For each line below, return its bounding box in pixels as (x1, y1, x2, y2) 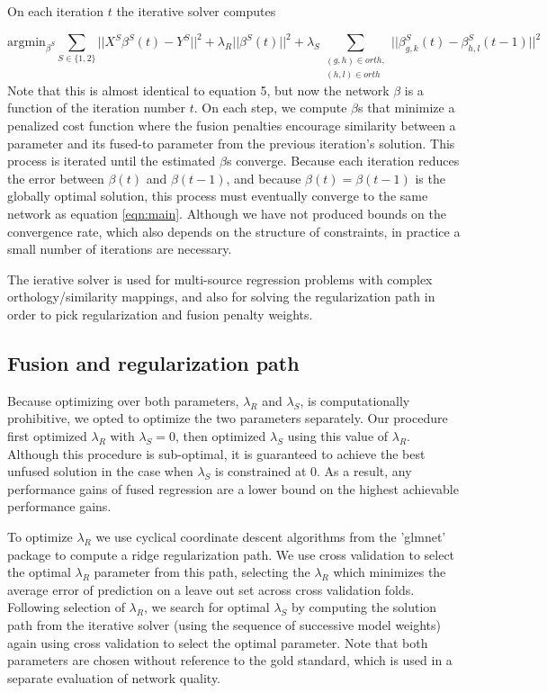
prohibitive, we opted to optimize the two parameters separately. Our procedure (7, 409, 448, 427)
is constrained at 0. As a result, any (215, 462, 412, 481)
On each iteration (7, 2, 103, 20)
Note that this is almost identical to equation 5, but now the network (7, 80, 390, 99)
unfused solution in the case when (7, 462, 193, 481)
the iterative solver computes (116, 2, 276, 20)
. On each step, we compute (193, 98, 347, 117)
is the (415, 168, 445, 187)
